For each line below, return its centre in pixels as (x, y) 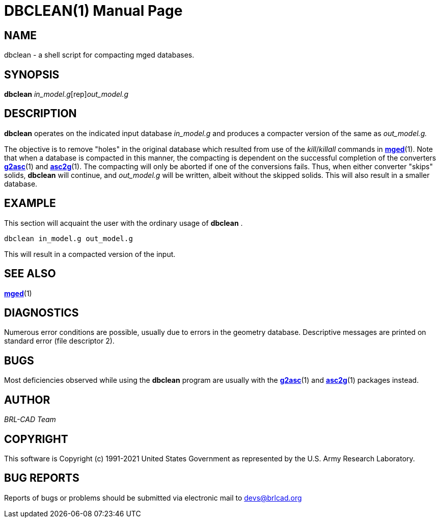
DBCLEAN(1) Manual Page (93, 11)
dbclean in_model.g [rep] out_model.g (66, 94)
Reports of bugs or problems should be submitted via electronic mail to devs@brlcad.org (153, 498)
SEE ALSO (30, 274)
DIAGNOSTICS (42, 312)
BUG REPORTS (42, 478)
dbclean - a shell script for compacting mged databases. (99, 55)
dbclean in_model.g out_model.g (68, 238)
